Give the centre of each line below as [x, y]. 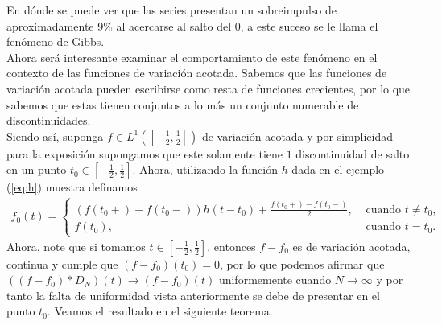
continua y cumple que [62, 263]
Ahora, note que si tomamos [76, 246]
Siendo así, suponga [55, 136]
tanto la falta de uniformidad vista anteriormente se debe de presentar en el [193, 295]
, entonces [231, 246]
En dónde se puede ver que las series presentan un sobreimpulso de [171, 10]
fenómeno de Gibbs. [56, 41]
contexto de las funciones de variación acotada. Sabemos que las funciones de [197, 73]
